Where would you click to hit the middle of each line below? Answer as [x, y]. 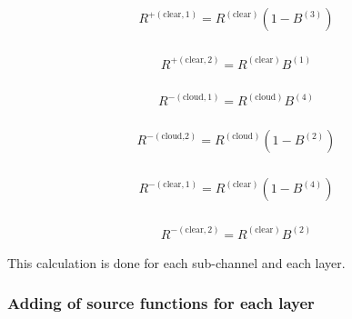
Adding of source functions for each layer [161, 303]
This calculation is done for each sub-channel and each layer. [176, 262]
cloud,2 [175, 136]
